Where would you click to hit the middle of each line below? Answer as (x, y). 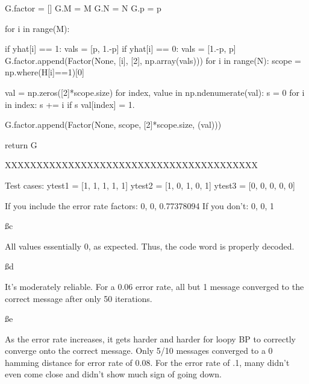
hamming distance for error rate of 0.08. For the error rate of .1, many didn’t (147, 362)
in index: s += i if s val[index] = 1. (70, 104)
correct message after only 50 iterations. (79, 298)
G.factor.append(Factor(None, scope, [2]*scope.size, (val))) (113, 124)
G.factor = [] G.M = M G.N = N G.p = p (83, 8)
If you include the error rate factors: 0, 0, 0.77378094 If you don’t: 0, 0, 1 (140, 205)
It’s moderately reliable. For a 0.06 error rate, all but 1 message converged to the (154, 286)
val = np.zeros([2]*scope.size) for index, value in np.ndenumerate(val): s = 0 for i (155, 92)
